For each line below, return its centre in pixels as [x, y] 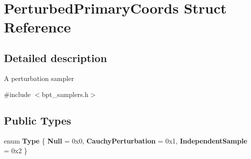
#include [17, 94]
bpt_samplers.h [65, 94]
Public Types [38, 120]
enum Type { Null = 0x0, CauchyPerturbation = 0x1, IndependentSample [126, 141]
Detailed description [56, 57]
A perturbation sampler [39, 78]
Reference [37, 27]
